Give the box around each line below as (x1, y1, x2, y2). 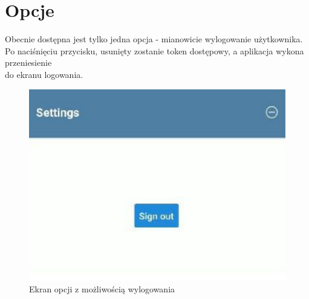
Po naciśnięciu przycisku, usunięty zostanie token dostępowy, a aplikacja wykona (5, 44, 304, 57)
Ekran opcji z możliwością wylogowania (29, 282, 175, 295)
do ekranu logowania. (5, 68, 83, 80)
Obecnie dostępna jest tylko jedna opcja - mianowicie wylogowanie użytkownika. (5, 33, 303, 45)
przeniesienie (5, 56, 52, 69)
